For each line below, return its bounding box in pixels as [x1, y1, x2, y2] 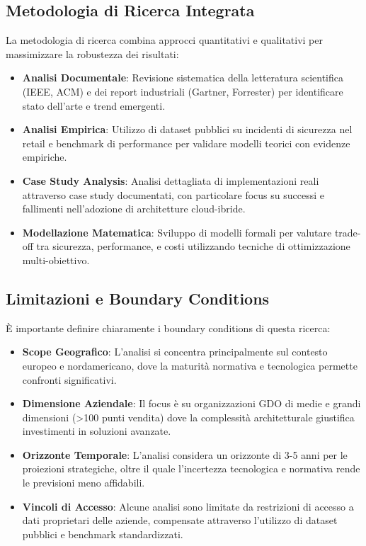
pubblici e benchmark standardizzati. [22, 526, 183, 541]
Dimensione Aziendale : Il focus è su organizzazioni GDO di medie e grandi [22, 396, 361, 411]
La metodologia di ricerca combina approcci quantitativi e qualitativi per [6, 33, 323, 47]
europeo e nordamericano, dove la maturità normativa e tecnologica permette [22, 358, 358, 372]
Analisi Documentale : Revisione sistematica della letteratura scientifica [22, 70, 344, 85]
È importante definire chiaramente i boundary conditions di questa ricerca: [6, 320, 331, 335]
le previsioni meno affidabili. [22, 475, 145, 490]
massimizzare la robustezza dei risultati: [6, 46, 179, 61]
